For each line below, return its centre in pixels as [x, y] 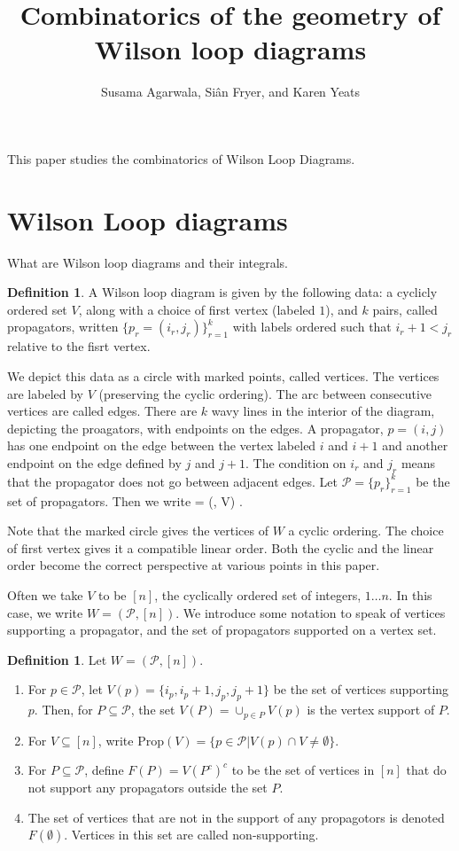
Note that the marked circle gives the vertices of [138, 531]
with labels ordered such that [312, 327]
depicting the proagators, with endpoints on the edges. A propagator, [195, 428]
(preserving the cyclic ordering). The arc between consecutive [265, 393]
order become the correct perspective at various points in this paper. [194, 565]
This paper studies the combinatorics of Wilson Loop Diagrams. [181, 158]
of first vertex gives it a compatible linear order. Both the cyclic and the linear [221, 547]
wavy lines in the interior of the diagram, [323, 411]
